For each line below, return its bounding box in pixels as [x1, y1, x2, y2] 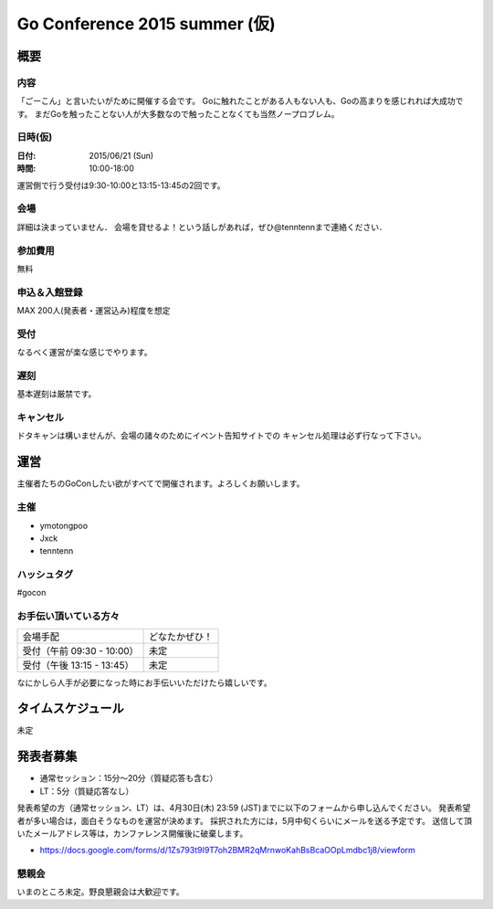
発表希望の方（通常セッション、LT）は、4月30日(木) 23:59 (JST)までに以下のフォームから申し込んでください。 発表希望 [16, 802, 471, 813]
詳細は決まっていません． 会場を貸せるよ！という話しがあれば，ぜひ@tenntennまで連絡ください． [16, 221, 388, 232]
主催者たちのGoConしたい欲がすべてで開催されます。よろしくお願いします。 [16, 478, 305, 489]
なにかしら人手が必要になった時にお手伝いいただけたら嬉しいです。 [16, 677, 273, 688]
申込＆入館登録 [16, 286, 83, 299]
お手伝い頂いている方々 [16, 610, 121, 623]
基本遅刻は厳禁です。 [16, 388, 97, 399]
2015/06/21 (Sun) [89, 150, 154, 161]
